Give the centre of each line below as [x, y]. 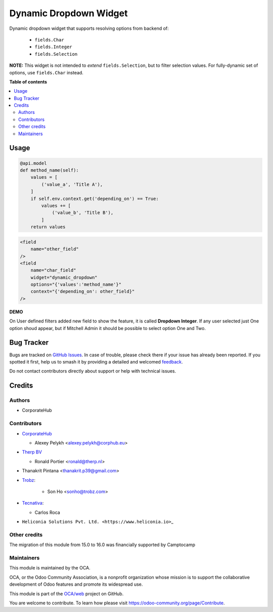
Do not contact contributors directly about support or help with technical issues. [93, 371]
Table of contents [28, 81]
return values [48, 227]
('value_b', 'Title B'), [83, 213]
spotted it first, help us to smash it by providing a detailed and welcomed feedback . [96, 361]
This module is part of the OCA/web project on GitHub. [66, 594]
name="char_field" [53, 270]
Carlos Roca [47, 512]
